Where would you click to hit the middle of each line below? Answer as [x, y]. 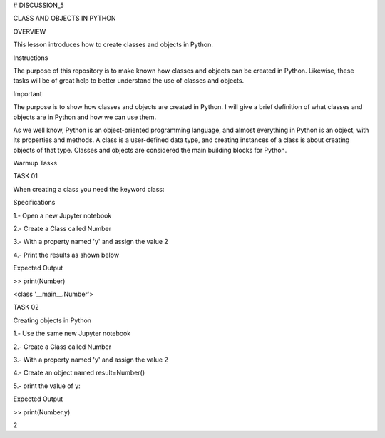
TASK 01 [26, 176]
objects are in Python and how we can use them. [85, 117]
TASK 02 [26, 307]
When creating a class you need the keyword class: [89, 189]
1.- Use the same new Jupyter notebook [72, 333]
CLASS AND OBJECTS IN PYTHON [65, 19]
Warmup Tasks [35, 163]
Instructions [31, 58]
